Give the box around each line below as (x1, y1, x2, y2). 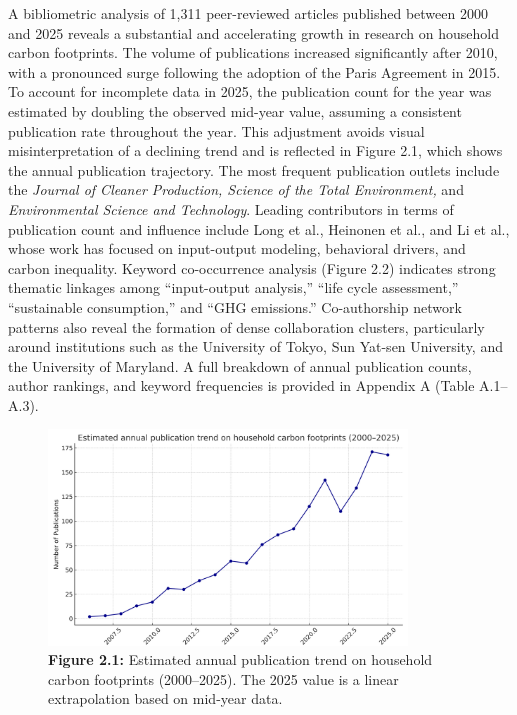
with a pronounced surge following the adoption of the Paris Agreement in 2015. (8, 61, 501, 82)
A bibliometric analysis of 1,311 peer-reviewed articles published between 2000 (8, 3, 488, 23)
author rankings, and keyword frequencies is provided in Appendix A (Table (8, 375, 475, 396)
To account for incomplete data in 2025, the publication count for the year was (8, 81, 492, 102)
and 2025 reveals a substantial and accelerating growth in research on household (8, 22, 499, 43)
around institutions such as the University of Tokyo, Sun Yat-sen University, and (8, 336, 503, 357)
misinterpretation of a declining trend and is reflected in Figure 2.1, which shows (8, 140, 503, 161)
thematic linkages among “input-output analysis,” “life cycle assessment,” (8, 277, 459, 298)
